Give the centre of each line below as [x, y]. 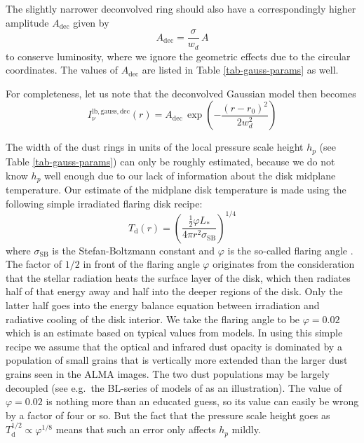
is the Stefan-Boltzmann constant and [134, 250]
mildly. [246, 429]
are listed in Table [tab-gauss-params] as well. [240, 70]
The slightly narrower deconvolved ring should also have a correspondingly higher [181, 8]
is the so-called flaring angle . [290, 250]
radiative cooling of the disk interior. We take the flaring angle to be [153, 319]
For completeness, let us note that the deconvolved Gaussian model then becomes [181, 93]
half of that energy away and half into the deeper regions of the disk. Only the [174, 291]
